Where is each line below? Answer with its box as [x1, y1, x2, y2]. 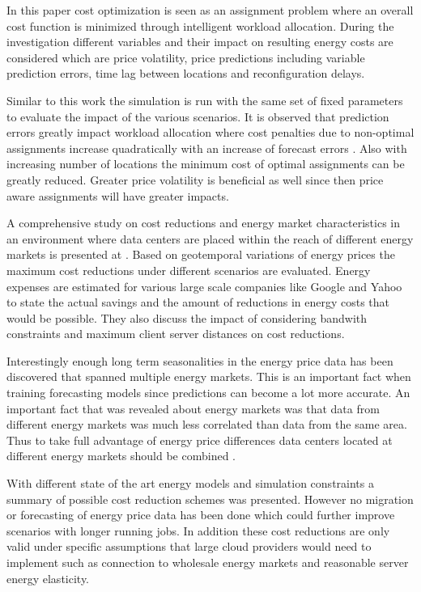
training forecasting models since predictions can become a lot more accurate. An [6, 384, 410, 401]
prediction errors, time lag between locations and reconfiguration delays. [6, 65, 365, 82]
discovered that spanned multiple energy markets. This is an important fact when [6, 368, 411, 385]
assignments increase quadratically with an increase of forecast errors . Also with [6, 139, 407, 156]
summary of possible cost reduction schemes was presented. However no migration [6, 490, 414, 507]
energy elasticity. [6, 569, 90, 586]
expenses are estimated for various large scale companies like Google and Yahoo [6, 277, 402, 294]
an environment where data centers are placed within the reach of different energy [6, 230, 414, 247]
